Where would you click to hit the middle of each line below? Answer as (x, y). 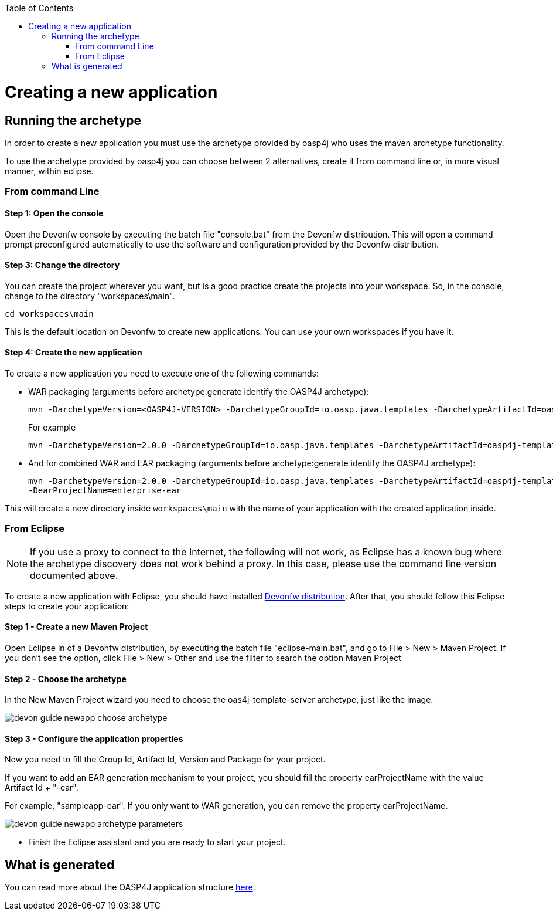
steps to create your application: (67, 606)
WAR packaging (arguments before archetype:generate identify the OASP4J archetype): (199, 391)
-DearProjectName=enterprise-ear (105, 490)
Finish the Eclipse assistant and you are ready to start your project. (157, 842)
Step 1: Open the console (54, 213)
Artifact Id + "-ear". (42, 788)
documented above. (74, 575)
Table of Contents (39, 8)
